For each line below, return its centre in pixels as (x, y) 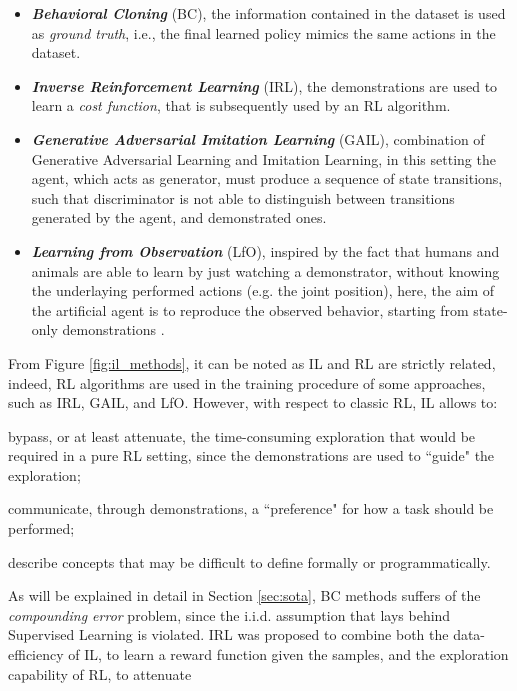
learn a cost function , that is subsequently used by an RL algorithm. (241, 105)
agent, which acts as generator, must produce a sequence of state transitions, (267, 178)
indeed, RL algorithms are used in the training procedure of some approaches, (247, 382)
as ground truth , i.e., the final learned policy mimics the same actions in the (263, 32)
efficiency (36, 654)
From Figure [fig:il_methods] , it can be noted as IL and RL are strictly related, (252, 362)
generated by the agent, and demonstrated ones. (179, 217)
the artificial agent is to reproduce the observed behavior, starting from (250, 309)
